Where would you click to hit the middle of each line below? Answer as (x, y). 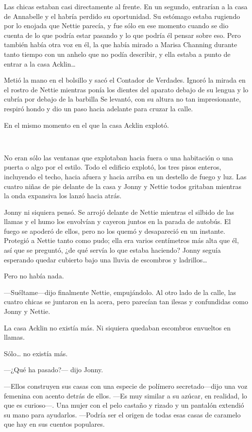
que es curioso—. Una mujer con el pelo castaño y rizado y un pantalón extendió (124, 405)
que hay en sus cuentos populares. (54, 424)
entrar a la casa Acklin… (40, 63)
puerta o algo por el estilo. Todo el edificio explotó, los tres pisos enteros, (113, 167)
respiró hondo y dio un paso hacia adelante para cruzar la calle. (99, 108)
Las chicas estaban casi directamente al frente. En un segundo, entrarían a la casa (126, 6)
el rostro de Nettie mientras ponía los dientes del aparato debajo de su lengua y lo (126, 89)
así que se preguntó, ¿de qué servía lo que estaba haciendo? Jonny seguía (112, 250)
